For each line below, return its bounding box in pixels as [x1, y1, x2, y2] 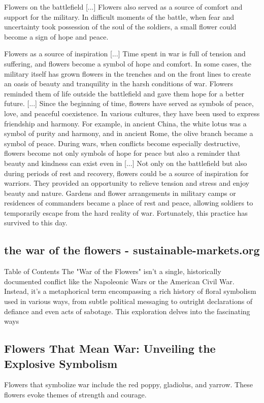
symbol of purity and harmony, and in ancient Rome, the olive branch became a [4, 128, 253, 139]
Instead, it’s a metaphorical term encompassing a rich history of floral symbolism [4, 286, 256, 296]
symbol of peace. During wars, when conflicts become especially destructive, [4, 138, 240, 148]
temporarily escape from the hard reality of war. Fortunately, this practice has [4, 207, 248, 218]
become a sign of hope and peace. [4, 31, 109, 42]
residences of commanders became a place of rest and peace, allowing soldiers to [4, 197, 253, 208]
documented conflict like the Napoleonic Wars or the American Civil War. [4, 276, 235, 286]
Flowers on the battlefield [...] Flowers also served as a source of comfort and [4, 2, 243, 12]
